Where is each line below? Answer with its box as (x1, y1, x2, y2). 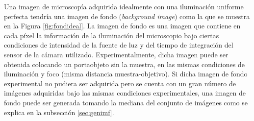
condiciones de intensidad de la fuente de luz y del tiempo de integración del (4, 40, 233, 50)
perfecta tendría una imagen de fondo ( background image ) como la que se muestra (4, 11, 250, 21)
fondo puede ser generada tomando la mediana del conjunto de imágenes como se (4, 97, 248, 107)
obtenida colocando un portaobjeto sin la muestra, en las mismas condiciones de (4, 59, 245, 69)
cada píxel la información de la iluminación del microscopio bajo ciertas (4, 30, 219, 40)
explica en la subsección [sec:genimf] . (4, 107, 114, 117)
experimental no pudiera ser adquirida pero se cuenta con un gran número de (4, 78, 236, 88)
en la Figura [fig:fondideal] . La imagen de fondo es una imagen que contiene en (4, 21, 241, 31)
